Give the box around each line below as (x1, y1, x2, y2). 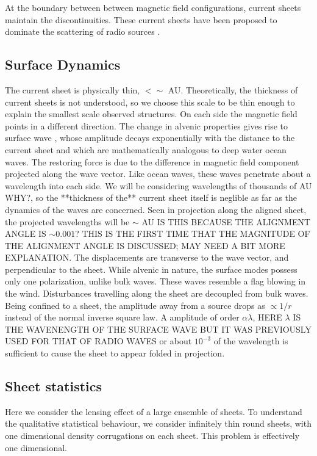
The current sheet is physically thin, (5, 83, 140, 96)
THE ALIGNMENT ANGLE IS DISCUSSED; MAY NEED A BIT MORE (5, 239, 285, 252)
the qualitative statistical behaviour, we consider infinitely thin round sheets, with (5, 417, 312, 430)
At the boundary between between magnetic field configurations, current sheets (5, 1, 301, 13)
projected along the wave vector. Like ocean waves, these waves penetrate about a (5, 167, 311, 180)
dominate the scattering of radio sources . (5, 25, 160, 38)
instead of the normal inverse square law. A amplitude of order (5, 311, 240, 324)
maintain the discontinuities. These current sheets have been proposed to (5, 13, 277, 26)
